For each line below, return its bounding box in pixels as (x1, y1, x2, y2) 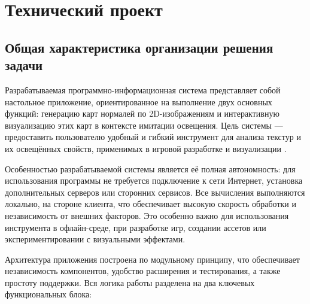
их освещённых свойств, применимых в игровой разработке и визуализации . (5, 142, 287, 154)
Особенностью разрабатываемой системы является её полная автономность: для (5, 162, 296, 175)
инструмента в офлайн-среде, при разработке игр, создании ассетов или (5, 221, 266, 233)
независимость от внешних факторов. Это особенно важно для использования (5, 209, 289, 221)
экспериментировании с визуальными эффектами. (5, 233, 186, 245)
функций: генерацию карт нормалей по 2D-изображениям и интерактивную (5, 107, 279, 120)
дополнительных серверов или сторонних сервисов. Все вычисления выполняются (5, 186, 305, 198)
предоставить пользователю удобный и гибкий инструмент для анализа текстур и (5, 130, 301, 143)
